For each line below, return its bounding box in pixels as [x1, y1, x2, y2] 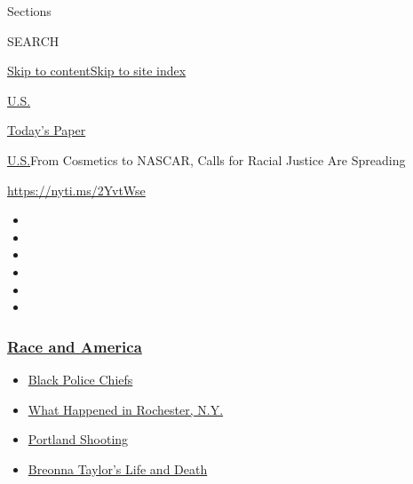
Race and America [7, 335, 142, 357]
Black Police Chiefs [28, 369, 133, 388]
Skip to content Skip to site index [7, 61, 187, 80]
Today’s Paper [7, 121, 86, 139]
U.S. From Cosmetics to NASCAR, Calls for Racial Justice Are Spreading [7, 150, 406, 169]
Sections [7, 2, 52, 20]
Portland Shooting [28, 430, 129, 448]
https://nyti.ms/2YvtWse [7, 180, 146, 199]
